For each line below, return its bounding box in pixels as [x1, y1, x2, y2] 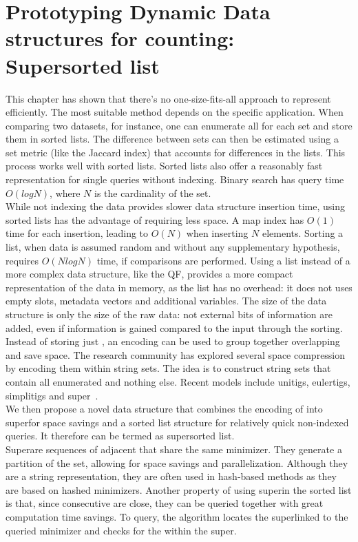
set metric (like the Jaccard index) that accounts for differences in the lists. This [6, 145, 346, 159]
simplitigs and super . [6, 388, 98, 402]
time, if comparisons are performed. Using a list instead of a [96, 253, 350, 267]
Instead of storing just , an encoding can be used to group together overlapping [6, 334, 340, 348]
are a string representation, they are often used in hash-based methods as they [6, 469, 337, 483]
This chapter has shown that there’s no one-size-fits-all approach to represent [6, 91, 331, 105]
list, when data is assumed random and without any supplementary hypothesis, [6, 240, 340, 254]
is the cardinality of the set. [94, 185, 211, 200]
